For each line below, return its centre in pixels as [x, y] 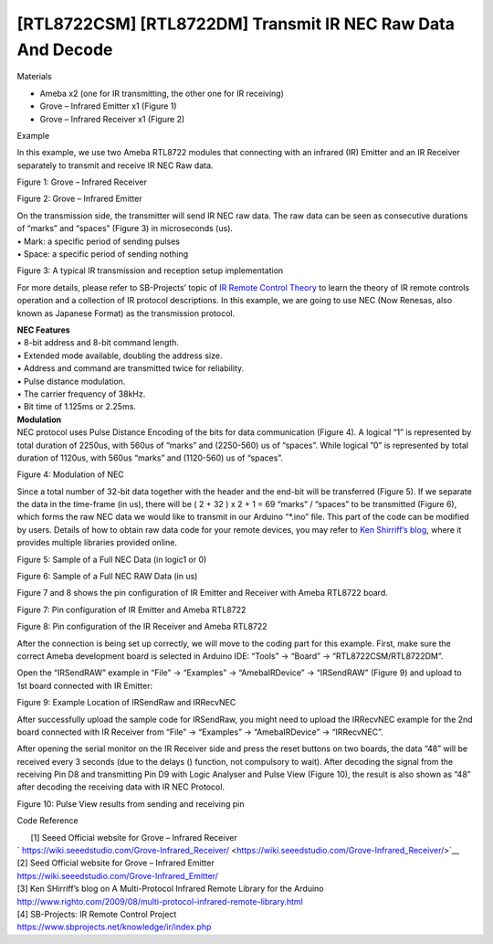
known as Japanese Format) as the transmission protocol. [126, 313]
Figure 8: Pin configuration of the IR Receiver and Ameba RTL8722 [142, 627]
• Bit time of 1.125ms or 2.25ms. [77, 407]
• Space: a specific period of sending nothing [103, 254]
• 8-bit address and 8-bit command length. [98, 343]
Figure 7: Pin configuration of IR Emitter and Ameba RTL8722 [131, 610]
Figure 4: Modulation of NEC [71, 474]
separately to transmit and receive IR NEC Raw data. [115, 165]
